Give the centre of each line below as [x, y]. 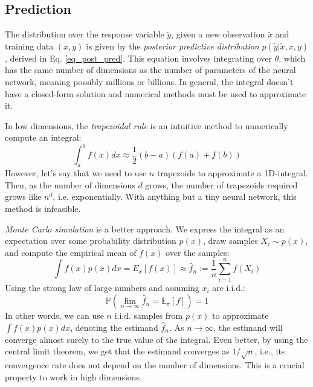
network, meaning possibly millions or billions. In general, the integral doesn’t [149, 81]
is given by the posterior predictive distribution [173, 46]
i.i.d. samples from [149, 315]
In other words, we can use [54, 315]
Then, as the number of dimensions [70, 184]
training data [29, 46]
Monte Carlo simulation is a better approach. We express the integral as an [145, 229]
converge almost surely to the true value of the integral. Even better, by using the [156, 339]
